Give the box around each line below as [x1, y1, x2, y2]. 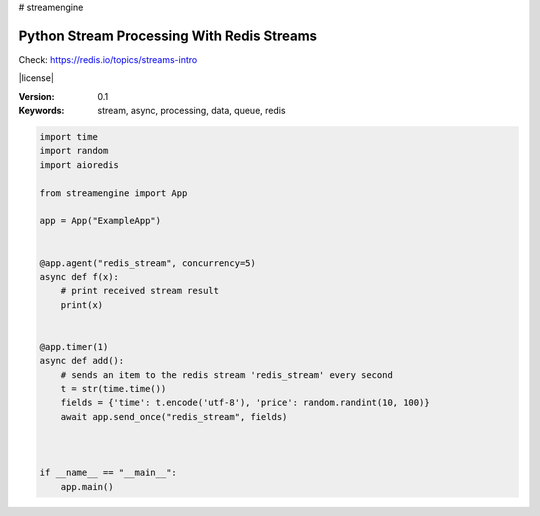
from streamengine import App [39, 187, 188, 199]
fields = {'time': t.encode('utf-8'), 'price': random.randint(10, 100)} [60, 397, 430, 409]
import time [39, 131, 99, 143]
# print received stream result [60, 285, 220, 297]
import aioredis [39, 159, 120, 170]
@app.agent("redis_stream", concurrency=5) [39, 257, 257, 269]
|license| [18, 72, 55, 84]
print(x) [60, 299, 104, 310]
